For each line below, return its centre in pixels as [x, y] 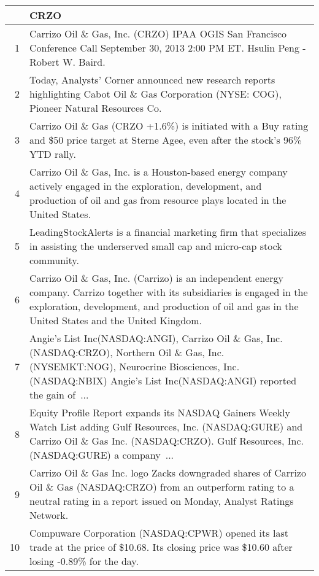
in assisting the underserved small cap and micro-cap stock [156, 246]
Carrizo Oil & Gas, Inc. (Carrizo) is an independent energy [156, 278]
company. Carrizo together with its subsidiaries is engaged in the [169, 292]
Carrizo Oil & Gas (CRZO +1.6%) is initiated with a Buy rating [169, 126]
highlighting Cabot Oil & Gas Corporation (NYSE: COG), [156, 94]
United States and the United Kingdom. [116, 320]
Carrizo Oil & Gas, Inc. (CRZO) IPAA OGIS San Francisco [158, 33]
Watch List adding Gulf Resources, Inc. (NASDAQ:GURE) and [166, 426]
